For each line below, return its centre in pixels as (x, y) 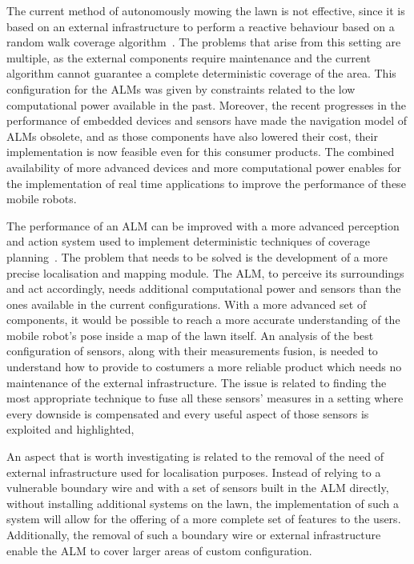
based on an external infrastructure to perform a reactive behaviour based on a (201, 26)
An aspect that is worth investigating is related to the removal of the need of (195, 456)
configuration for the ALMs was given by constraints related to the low (181, 88)
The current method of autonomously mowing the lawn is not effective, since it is (206, 10)
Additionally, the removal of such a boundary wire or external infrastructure (194, 534)
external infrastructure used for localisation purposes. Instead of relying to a (194, 472)
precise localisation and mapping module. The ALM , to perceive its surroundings (205, 272)
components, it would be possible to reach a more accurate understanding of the (203, 320)
